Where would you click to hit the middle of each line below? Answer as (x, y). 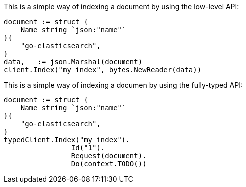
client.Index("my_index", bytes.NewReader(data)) (103, 70)
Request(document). (109, 156)
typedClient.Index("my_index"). (67, 140)
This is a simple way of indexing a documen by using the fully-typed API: (123, 85)
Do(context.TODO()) (109, 164)
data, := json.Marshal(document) (73, 62)
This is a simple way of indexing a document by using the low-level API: (122, 7)
